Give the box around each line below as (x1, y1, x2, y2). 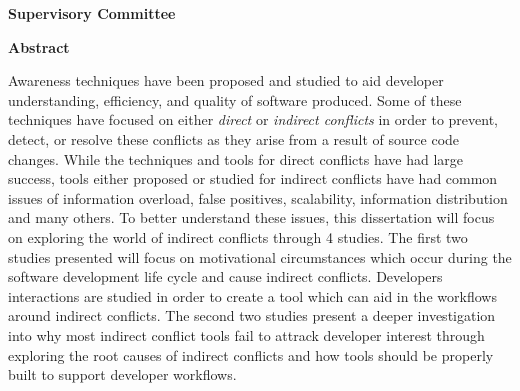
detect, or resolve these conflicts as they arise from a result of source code (8, 128, 460, 149)
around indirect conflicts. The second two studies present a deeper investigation (8, 305, 496, 326)
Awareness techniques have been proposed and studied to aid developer (8, 70, 444, 91)
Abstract (8, 36, 70, 57)
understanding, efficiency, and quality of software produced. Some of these (8, 89, 462, 110)
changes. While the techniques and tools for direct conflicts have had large (8, 148, 464, 169)
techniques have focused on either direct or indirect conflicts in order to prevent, (8, 109, 498, 130)
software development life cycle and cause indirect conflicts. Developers (8, 266, 443, 287)
